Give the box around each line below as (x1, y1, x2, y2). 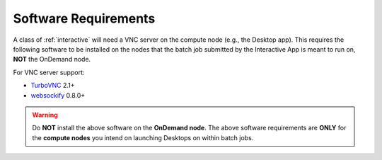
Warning (32, 110, 58, 119)
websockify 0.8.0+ (30, 91, 86, 99)
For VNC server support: (13, 68, 85, 76)
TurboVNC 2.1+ (30, 81, 75, 90)
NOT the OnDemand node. (13, 55, 91, 64)
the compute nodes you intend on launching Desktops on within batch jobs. (32, 133, 254, 142)
